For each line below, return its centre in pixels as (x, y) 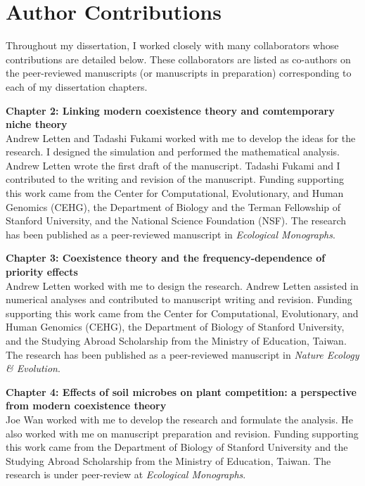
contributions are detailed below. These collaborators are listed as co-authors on (178, 59)
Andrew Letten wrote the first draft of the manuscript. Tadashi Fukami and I (173, 165)
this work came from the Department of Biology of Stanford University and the (177, 447)
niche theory (37, 124)
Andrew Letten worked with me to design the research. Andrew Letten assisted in (182, 285)
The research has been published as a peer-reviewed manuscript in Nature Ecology (182, 354)
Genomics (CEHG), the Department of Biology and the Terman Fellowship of (173, 206)
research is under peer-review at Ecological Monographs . (126, 474)
